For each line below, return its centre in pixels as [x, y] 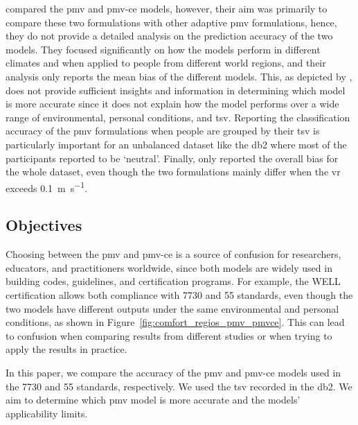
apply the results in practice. [66, 349]
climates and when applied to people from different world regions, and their [166, 63]
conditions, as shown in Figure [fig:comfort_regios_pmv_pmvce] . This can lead [175, 322]
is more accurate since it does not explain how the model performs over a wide [172, 104]
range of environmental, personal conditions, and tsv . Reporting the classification [178, 117]
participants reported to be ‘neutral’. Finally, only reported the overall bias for [172, 158]
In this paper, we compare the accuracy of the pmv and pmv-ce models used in [173, 372]
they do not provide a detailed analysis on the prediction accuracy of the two [169, 36]
